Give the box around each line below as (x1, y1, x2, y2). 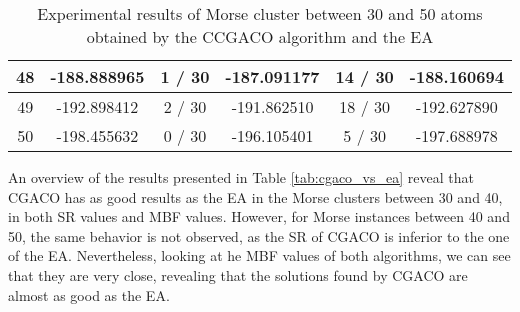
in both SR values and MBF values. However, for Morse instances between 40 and (8, 206, 510, 227)
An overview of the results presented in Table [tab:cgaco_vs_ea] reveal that (8, 167, 474, 187)
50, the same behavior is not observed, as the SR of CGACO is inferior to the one (8, 225, 510, 246)
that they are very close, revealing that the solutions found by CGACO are (8, 264, 468, 285)
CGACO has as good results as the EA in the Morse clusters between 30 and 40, (8, 186, 503, 207)
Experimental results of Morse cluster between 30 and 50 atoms (37, 2, 483, 25)
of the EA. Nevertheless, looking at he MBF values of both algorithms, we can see (8, 245, 511, 266)
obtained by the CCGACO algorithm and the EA (86, 25, 434, 48)
